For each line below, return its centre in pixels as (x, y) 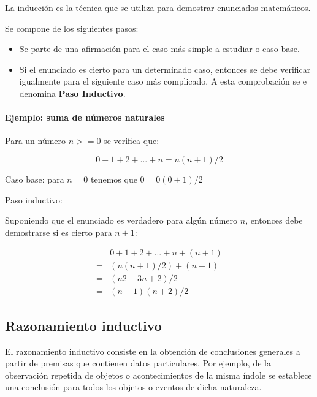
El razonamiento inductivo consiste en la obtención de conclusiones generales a (153, 351)
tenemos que (114, 179)
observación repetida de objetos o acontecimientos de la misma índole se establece (158, 375)
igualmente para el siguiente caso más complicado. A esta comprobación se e (163, 81)
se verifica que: (132, 141)
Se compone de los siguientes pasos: (72, 28)
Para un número (36, 141)
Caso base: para (35, 179)
